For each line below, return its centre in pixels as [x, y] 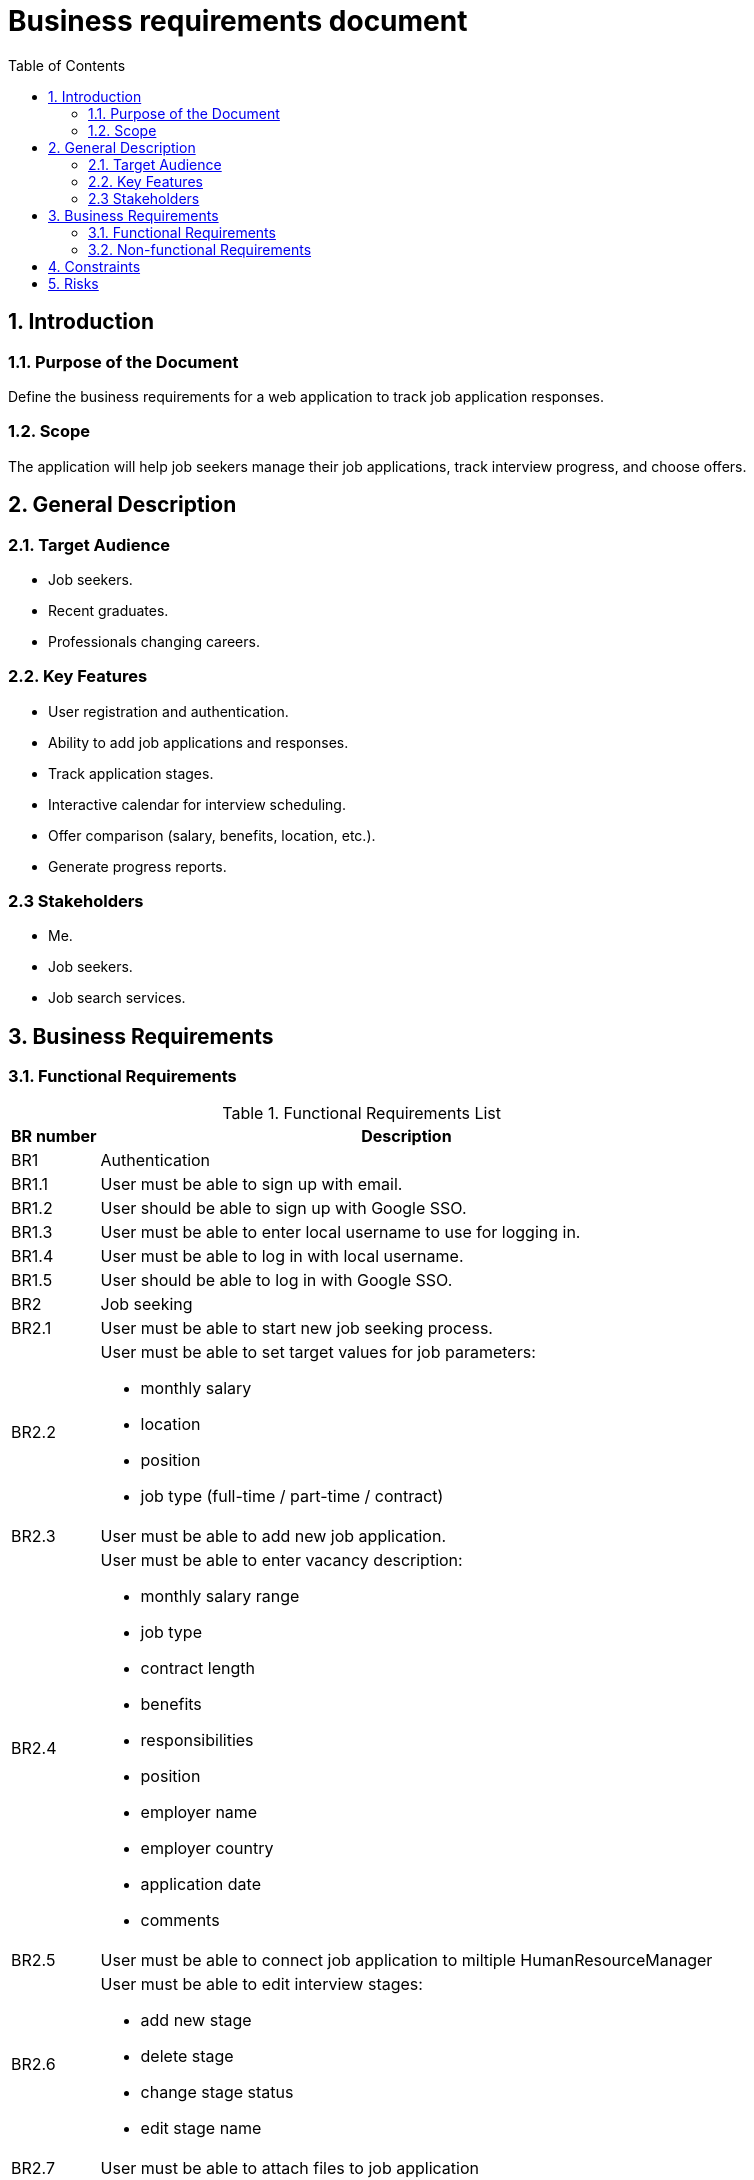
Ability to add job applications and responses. [198, 742]
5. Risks [73, 283]
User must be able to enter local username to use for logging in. [340, 1231]
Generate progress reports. [137, 866]
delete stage [187, 2055]
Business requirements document [238, 21]
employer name [199, 1811]
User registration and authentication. [168, 711]
